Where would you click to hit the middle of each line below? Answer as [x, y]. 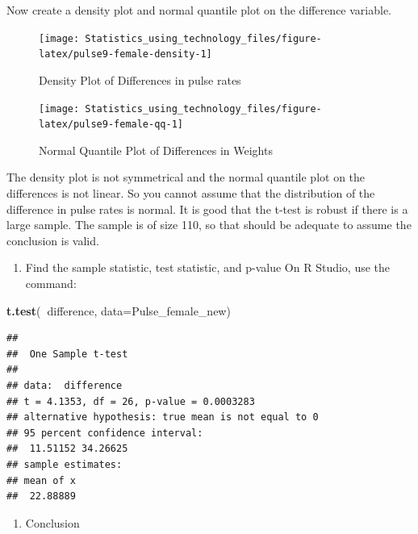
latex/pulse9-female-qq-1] [111, 125]
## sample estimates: [65, 464]
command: [51, 283]
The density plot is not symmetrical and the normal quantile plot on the [186, 177]
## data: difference [65, 385]
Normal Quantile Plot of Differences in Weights [156, 150]
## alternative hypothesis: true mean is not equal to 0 [163, 417]
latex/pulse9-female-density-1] [125, 54]
